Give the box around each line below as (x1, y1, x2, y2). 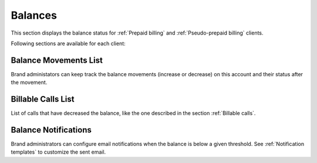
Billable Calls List (11, 94, 75, 104)
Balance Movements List (11, 55, 103, 65)
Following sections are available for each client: (11, 40, 126, 47)
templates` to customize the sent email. (11, 148, 106, 155)
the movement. (11, 79, 48, 86)
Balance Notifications (11, 125, 92, 135)
